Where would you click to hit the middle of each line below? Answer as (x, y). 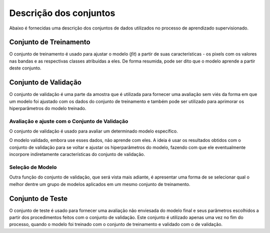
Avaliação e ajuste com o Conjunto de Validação (69, 121)
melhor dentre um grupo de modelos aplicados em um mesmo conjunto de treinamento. (100, 184)
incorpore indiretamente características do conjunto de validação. (77, 154)
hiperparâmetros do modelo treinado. (48, 108)
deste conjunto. (25, 68)
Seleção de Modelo (33, 167)
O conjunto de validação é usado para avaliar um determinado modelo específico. (94, 131)
